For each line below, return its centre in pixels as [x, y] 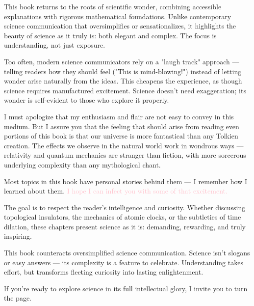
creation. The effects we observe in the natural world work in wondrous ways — [124, 145]
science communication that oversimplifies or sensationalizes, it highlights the [120, 26]
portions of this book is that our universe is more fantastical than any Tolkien [121, 136]
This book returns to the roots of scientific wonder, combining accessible [113, 6]
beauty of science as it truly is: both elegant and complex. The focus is [110, 35]
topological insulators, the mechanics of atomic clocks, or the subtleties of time [123, 217]
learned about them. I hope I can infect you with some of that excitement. [116, 191]
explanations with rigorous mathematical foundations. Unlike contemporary [118, 16]
